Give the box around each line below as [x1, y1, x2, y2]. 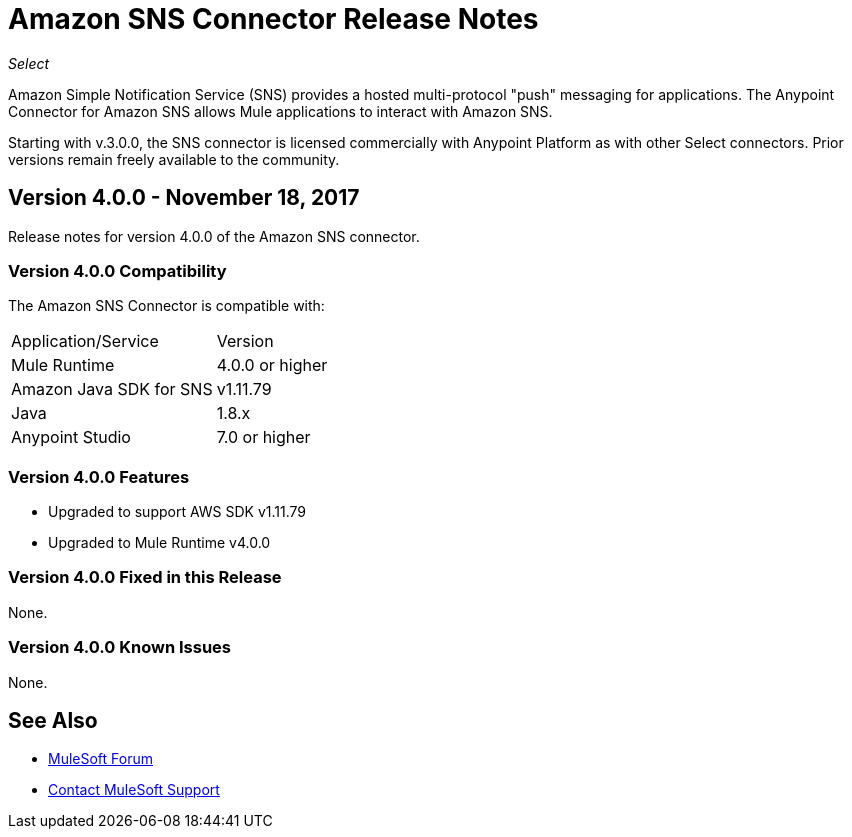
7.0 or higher [216, 427, 311, 448]
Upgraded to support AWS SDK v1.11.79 [48, 503, 307, 521]
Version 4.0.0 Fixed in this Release [8, 567, 282, 588]
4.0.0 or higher [216, 355, 328, 376]
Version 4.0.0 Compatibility [8, 260, 227, 281]
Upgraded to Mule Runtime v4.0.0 [48, 534, 271, 552]
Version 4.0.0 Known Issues [8, 637, 231, 658]
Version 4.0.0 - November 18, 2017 [8, 185, 360, 211]
